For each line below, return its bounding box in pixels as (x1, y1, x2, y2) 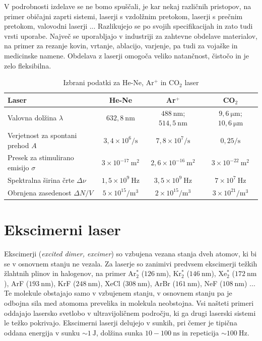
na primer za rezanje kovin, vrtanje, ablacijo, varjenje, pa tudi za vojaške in (4, 40, 238, 51)
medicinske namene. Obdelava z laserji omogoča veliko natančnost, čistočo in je (4, 50, 249, 60)
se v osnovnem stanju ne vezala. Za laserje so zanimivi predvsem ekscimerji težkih (4, 258, 257, 268)
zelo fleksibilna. (4, 60, 51, 71)
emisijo (8, 162, 29, 173)
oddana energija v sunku (4, 327, 80, 337)
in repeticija (182, 327, 219, 337)
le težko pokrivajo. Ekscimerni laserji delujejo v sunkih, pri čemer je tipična (4, 317, 237, 328)
